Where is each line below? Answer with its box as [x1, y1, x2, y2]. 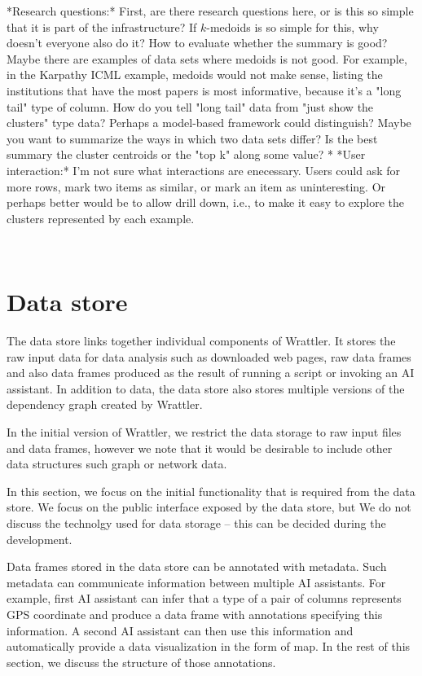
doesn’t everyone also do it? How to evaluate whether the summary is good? [7, 34, 388, 51]
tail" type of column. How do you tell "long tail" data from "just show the [7, 98, 374, 115]
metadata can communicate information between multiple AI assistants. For [7, 573, 386, 590]
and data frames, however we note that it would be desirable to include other [7, 439, 393, 456]
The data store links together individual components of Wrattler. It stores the [7, 332, 396, 349]
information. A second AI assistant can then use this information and [7, 621, 354, 639]
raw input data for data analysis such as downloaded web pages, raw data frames [7, 348, 411, 365]
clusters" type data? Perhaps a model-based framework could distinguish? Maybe [7, 114, 411, 131]
